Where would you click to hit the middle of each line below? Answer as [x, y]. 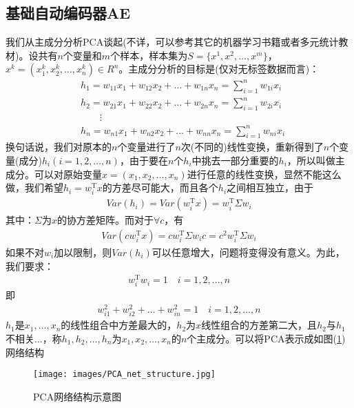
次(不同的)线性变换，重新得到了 [252, 147]
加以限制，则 [83, 252]
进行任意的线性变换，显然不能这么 [264, 174]
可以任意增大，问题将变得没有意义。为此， [248, 252]
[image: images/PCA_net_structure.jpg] [124, 375]
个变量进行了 [146, 147]
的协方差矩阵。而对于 [105, 220]
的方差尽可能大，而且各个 [160, 187]
